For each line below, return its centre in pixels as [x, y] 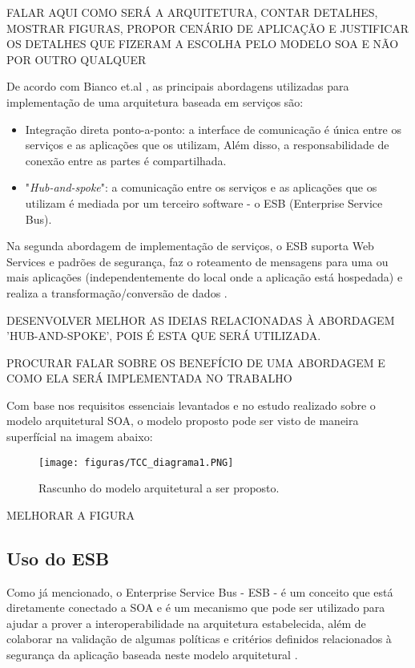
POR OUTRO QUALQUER [77, 59]
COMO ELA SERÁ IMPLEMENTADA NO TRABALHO [149, 378]
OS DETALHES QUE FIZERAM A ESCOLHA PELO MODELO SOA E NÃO [203, 44]
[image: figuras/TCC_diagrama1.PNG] [136, 462]
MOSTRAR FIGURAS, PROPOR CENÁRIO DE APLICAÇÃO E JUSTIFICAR [208, 28]
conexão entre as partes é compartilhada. [126, 160]
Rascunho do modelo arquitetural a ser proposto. [159, 488]
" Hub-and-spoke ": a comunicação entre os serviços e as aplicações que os [201, 187]
